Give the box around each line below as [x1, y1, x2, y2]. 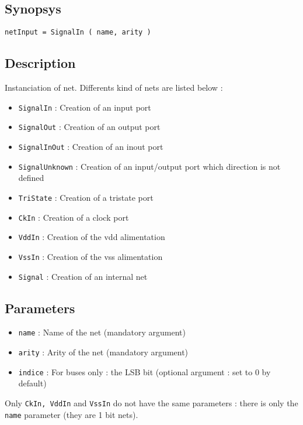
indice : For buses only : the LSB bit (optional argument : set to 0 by [18, 365, 271, 378]
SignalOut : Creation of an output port [18, 121, 161, 133]
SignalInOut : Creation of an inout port [18, 140, 163, 152]
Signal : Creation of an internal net [18, 270, 148, 282]
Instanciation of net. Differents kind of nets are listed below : [5, 81, 223, 94]
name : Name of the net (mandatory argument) [18, 326, 186, 338]
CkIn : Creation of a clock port [18, 211, 129, 223]
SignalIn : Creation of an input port [18, 101, 151, 113]
